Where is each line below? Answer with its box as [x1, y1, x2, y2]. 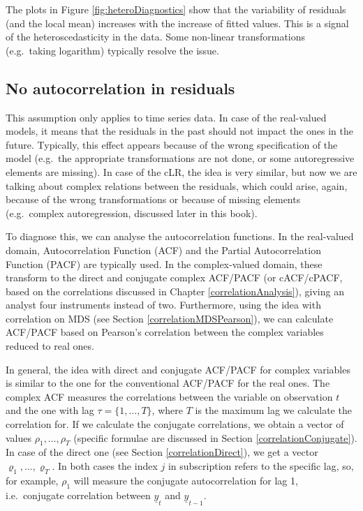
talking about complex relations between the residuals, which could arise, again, [6, 178, 348, 193]
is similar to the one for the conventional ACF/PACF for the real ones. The [6, 376, 330, 390]
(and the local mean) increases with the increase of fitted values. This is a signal [6, 15, 349, 30]
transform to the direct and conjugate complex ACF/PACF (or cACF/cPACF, [6, 270, 343, 285]
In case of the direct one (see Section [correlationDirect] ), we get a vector [6, 445, 318, 459]
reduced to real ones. [6, 339, 94, 353]
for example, [6, 473, 59, 487]
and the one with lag [6, 403, 94, 417]
